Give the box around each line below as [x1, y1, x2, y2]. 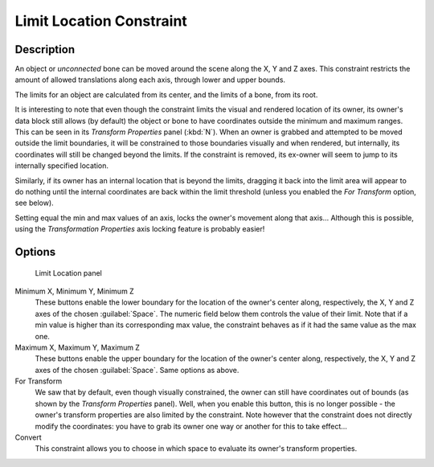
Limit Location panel [35, 268, 102, 277]
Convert [14, 432, 42, 442]
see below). [14, 198, 54, 208]
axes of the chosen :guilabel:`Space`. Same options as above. [35, 365, 240, 375]
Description [14, 43, 76, 56]
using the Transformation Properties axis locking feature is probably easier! [14, 224, 265, 234]
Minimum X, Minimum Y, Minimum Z [14, 286, 134, 296]
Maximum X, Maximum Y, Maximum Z [14, 342, 141, 352]
